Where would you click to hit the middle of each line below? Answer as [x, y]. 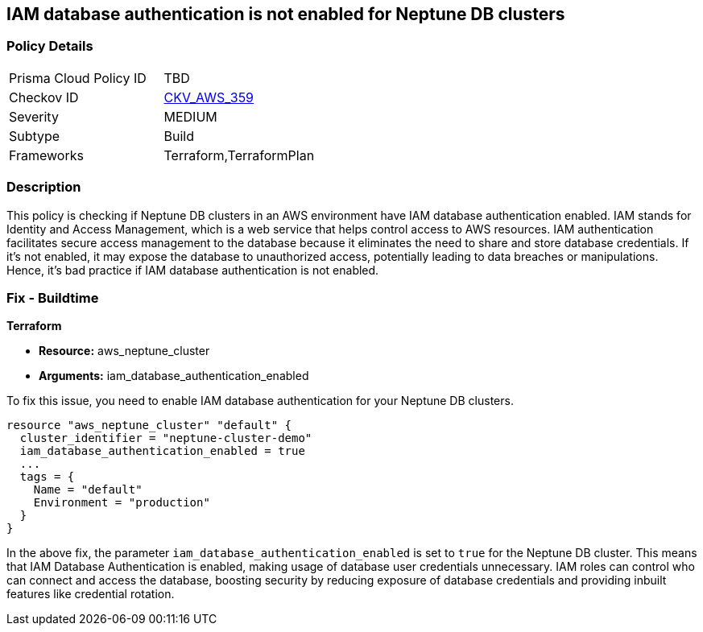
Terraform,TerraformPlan [239, 155]
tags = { [47, 477]
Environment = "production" [122, 503]
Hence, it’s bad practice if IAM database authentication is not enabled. [193, 270]
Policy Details [50, 46]
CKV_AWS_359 [209, 97]
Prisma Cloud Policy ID [78, 78]
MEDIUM [190, 116]
